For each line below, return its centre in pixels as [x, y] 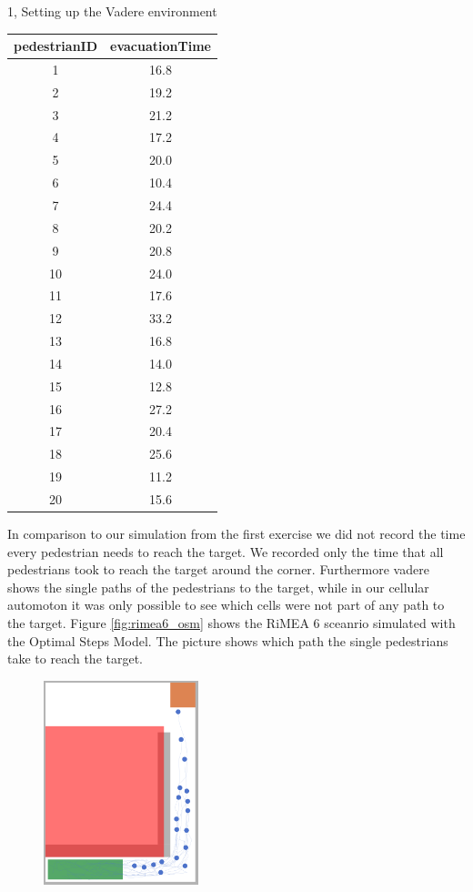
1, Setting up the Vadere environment [112, 11]
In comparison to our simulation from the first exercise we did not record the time [236, 534]
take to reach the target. [75, 659]
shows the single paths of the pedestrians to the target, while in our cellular [218, 587]
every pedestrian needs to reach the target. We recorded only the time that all [226, 551]
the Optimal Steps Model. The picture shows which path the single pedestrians [228, 640]
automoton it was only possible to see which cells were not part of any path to [226, 605]
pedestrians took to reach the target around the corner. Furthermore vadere [218, 569]
